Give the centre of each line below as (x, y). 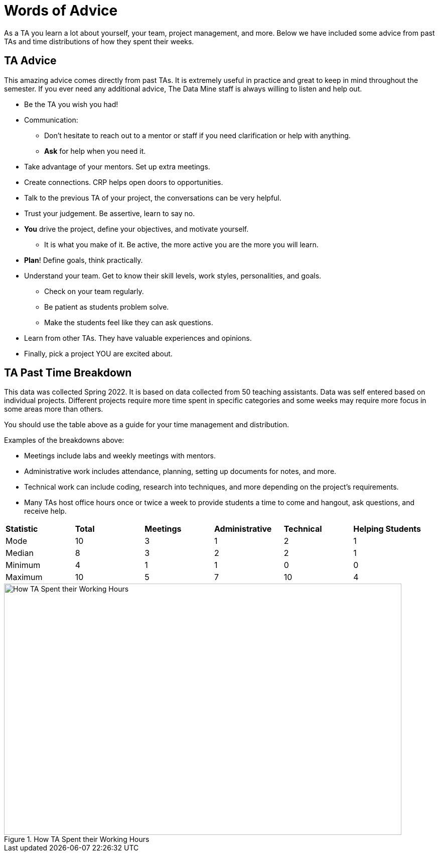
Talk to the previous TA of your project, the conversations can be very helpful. (153, 198)
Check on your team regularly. (94, 291)
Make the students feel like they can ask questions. (129, 322)
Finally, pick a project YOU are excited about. (98, 353)
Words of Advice (61, 11)
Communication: (51, 120)
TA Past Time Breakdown (68, 373)
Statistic (22, 529)
